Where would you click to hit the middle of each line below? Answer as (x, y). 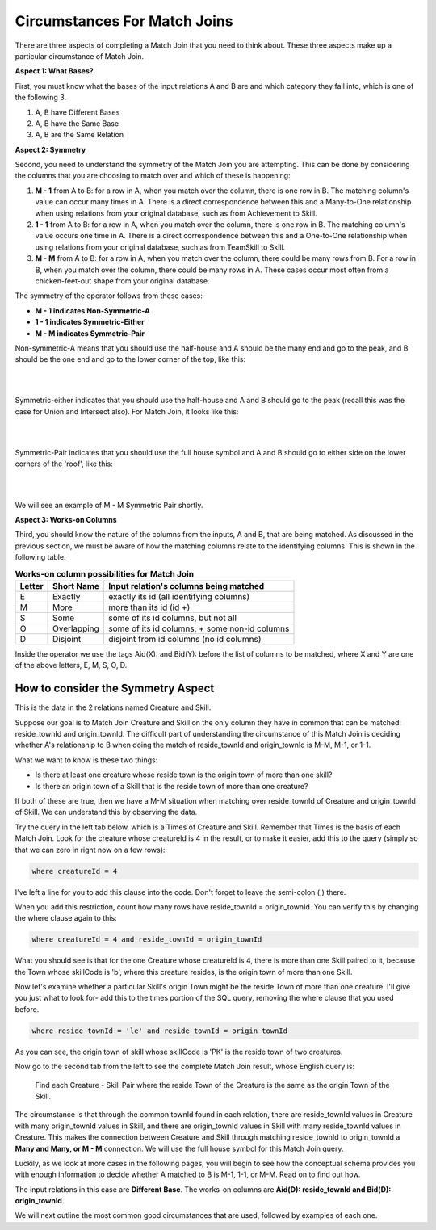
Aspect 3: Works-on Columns (66, 520)
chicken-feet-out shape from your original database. (122, 281)
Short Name (76, 586)
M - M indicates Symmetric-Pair (90, 333)
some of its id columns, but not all (173, 618)
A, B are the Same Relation (80, 135)
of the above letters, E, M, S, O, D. (71, 665)
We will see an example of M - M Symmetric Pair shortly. (109, 505)
